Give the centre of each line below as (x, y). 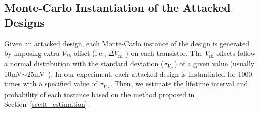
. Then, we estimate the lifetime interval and (179, 83)
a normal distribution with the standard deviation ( (84, 63)
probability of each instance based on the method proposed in (100, 94)
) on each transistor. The (164, 53)
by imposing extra (32, 53)
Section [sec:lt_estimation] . (47, 104)
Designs (24, 22)
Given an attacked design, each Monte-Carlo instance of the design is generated (127, 43)
